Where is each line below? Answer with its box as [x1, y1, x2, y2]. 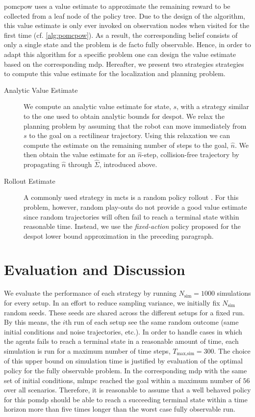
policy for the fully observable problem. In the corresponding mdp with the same [4, 365, 247, 376]
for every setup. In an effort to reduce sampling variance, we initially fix [4, 298, 220, 307]
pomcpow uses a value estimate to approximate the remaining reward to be [4, 1, 230, 11]
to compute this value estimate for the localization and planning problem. [4, 68, 226, 79]
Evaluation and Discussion [4, 259, 185, 279]
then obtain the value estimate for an [24, 149, 136, 160]
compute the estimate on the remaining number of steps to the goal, [24, 139, 229, 150]
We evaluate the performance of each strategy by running [4, 288, 177, 298]
